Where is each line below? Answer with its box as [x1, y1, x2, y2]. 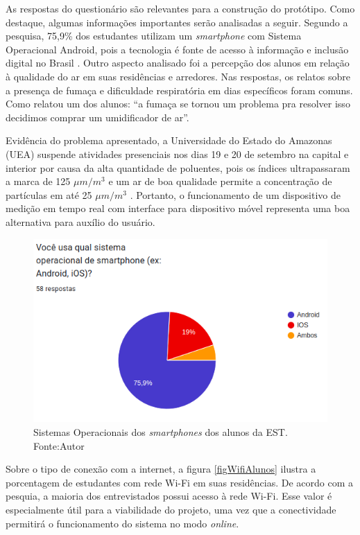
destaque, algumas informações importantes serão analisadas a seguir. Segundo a [6, 15, 348, 29]
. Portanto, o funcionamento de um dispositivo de [130, 187, 341, 202]
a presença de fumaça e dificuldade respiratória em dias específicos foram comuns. [6, 82, 353, 97]
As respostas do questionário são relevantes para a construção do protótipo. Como [6, 1, 355, 15]
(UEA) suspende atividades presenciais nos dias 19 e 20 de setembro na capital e [6, 146, 349, 161]
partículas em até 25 [6, 187, 92, 202]
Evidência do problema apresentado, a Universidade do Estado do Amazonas [6, 133, 332, 148]
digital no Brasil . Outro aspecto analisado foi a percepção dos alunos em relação [6, 55, 350, 70]
